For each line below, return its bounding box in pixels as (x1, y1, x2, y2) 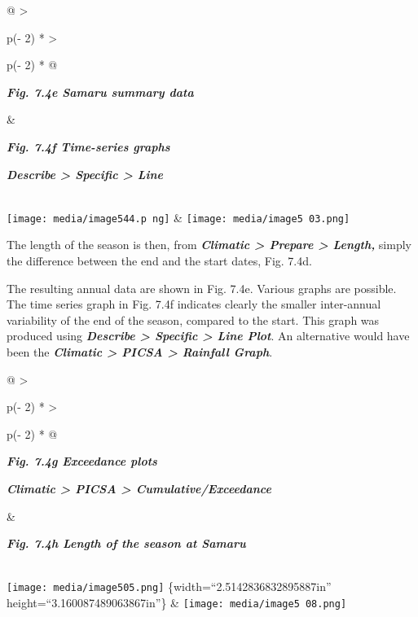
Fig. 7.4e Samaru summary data (7, 83, 194, 100)
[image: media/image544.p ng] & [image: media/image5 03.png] (7, 208, 350, 225)
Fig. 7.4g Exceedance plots (7, 453, 157, 470)
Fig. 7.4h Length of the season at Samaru (7, 535, 246, 552)
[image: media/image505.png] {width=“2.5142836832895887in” (7, 578, 332, 595)
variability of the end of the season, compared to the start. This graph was (7, 311, 380, 328)
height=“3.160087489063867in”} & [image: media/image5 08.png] (7, 593, 347, 610)
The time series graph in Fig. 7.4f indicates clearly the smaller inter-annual (7, 295, 381, 313)
